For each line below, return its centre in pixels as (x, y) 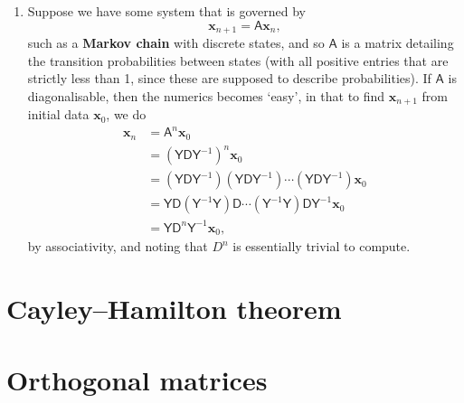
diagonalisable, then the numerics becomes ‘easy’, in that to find (206, 95)
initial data (58, 114)
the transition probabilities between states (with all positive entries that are (238, 60)
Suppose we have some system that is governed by (166, 11)
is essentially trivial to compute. (322, 246)
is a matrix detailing (398, 43)
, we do (126, 114)
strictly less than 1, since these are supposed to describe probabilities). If (229, 78)
